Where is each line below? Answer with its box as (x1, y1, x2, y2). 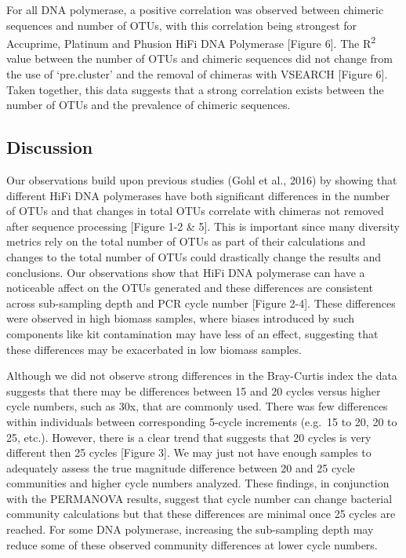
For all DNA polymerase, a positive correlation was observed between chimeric (6, 2, 384, 17)
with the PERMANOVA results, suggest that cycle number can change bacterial (6, 490, 393, 506)
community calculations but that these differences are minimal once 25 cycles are (6, 505, 396, 522)
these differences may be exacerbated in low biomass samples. (6, 341, 302, 357)
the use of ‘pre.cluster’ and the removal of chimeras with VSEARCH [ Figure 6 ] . (6, 66, 388, 82)
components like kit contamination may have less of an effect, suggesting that (6, 325, 379, 341)
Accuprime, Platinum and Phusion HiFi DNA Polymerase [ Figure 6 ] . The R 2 (6, 33, 376, 51)
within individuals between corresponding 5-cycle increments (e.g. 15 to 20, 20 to (6, 413, 397, 429)
